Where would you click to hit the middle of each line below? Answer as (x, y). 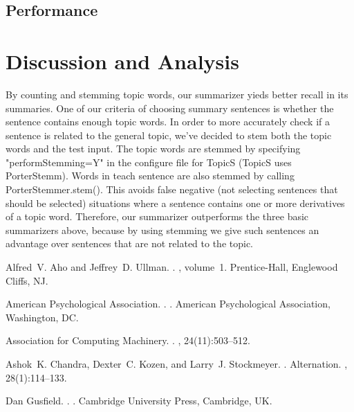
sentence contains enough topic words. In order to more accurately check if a (168, 122)
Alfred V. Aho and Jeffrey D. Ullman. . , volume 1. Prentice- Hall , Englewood (172, 267)
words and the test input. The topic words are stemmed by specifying (153, 149)
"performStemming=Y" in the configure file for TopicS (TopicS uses (149, 162)
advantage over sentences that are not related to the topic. (130, 243)
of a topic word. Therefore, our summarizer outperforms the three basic (157, 216)
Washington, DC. (42, 317)
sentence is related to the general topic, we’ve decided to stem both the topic (169, 135)
